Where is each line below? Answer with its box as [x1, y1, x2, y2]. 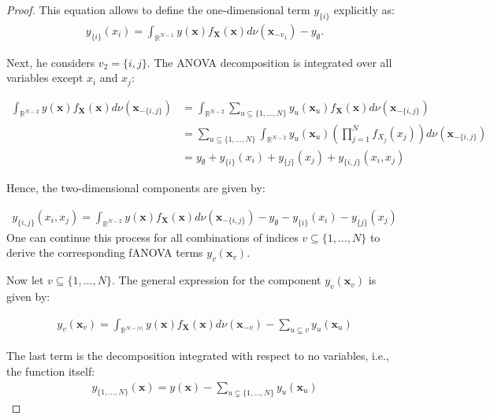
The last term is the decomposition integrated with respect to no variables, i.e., [6, 347, 389, 364]
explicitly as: [333, 2, 395, 17]
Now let [6, 272, 44, 288]
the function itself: [6, 362, 95, 379]
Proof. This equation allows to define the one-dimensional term [6, 2, 310, 17]
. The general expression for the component [112, 272, 321, 288]
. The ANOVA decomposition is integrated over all [147, 54, 392, 70]
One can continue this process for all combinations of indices [6, 228, 299, 245]
